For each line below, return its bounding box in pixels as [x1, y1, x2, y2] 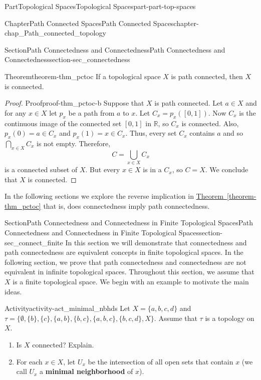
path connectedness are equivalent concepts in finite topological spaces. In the [5, 247, 243, 257]
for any [5, 107, 27, 118]
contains [189, 128, 215, 138]
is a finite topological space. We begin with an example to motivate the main [13, 276, 249, 286]
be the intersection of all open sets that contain [88, 356, 233, 366]
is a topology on [205, 312, 254, 323]
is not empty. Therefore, [36, 138, 111, 148]
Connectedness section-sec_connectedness [5, 54, 130, 65]
